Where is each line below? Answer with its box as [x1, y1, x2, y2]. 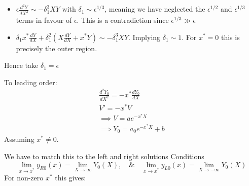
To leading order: [4, 77, 57, 87]
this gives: [55, 172, 86, 183]
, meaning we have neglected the [104, 4, 205, 14]
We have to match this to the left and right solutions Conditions [4, 151, 204, 161]
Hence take [4, 60, 39, 70]
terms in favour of [16, 14, 72, 25]
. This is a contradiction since [77, 14, 169, 25]
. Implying [128, 31, 161, 42]
